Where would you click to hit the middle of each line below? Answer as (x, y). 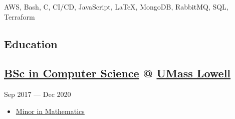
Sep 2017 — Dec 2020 (38, 94)
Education (31, 43)
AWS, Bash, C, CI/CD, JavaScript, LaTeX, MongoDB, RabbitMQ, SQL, (116, 7)
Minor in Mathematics (50, 111)
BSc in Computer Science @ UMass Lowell (117, 73)
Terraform (20, 16)
